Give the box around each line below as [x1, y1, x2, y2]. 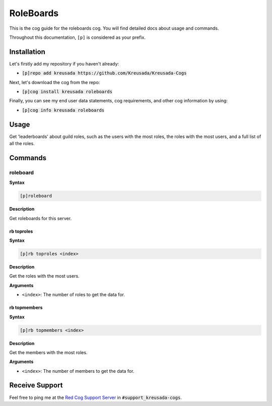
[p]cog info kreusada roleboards [22, 107, 105, 113]
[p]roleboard [20, 193, 52, 199]
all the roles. [9, 141, 35, 147]
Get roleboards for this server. [9, 215, 72, 221]
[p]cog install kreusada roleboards [22, 89, 113, 95]
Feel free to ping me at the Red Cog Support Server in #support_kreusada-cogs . [9, 394, 182, 400]
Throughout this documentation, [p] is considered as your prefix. [9, 34, 146, 40]
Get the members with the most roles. [9, 349, 88, 355]
